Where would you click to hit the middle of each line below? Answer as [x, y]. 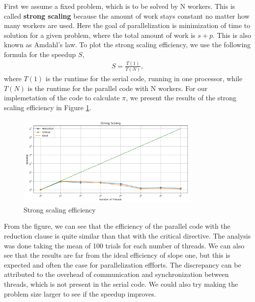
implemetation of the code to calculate [62, 98]
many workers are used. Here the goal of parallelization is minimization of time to [127, 25]
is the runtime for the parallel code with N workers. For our [118, 88]
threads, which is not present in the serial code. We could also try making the [121, 284]
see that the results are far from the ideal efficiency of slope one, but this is [117, 255]
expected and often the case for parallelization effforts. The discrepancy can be [123, 264]
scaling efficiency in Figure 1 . [48, 107]
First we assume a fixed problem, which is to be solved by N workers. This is [120, 6]
